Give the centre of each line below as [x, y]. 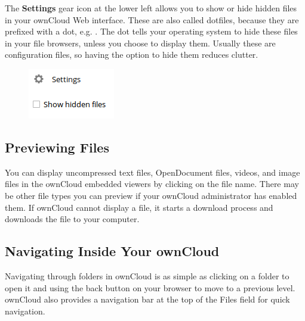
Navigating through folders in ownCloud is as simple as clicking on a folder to [147, 275]
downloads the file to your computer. [72, 219]
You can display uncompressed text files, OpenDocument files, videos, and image [152, 172]
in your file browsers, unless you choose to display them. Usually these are [140, 43]
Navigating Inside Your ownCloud [112, 251]
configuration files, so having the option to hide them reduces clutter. [132, 54]
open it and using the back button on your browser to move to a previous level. [150, 287]
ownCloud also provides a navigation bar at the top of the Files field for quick [147, 299]
